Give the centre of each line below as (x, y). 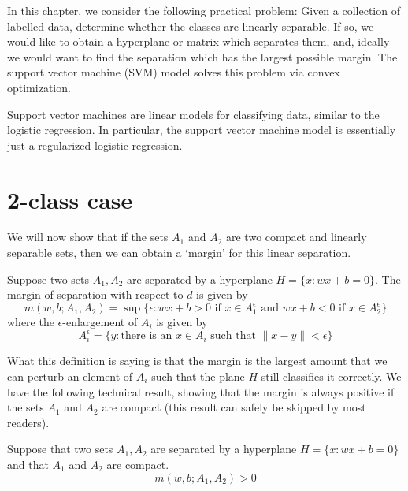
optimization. (39, 87)
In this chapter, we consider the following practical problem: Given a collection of (204, 10)
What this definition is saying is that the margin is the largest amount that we (197, 361)
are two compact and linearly (296, 237)
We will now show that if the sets (88, 237)
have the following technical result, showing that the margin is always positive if (201, 391)
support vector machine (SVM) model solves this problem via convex (174, 72)
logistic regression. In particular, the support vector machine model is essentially (202, 130)
